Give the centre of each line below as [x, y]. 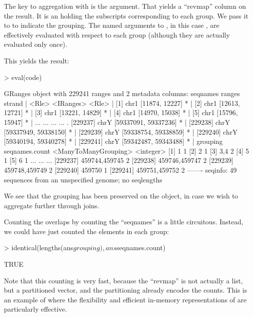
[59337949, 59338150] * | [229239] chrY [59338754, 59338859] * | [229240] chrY [121, 131]
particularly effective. [36, 309]
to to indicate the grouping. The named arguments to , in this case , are [112, 25]
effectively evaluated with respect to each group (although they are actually [117, 34]
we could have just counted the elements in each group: [87, 231]
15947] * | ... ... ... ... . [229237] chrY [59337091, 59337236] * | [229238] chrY [117, 122]
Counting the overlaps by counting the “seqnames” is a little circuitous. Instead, [124, 222]
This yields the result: [37, 60]
